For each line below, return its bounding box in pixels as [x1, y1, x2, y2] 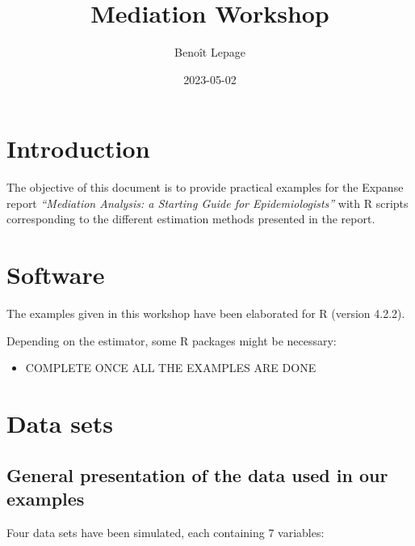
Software [6, 258, 105, 291]
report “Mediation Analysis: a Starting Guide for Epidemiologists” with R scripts [6, 194, 409, 211]
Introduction [6, 132, 150, 165]
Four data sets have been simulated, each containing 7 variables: [6, 523, 325, 540]
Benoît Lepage [174, 44, 245, 61]
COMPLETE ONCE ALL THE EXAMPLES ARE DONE [25, 359, 316, 376]
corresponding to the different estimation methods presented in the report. [6, 210, 375, 227]
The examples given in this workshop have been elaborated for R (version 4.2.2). [6, 305, 405, 322]
